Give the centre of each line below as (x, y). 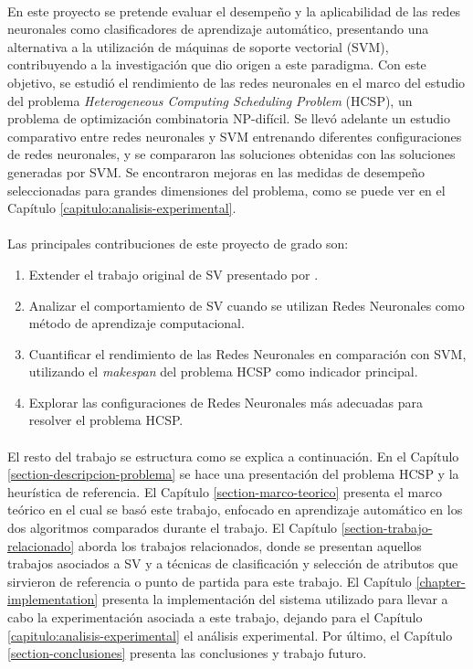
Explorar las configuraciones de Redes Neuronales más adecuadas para (226, 402)
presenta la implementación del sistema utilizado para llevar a (275, 599)
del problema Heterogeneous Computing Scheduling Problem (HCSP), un (210, 100)
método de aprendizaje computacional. (137, 323)
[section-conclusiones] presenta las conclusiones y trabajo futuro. (187, 653)
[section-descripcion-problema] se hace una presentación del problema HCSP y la (233, 474)
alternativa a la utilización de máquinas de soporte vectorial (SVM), (198, 46)
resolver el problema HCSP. (106, 420)
